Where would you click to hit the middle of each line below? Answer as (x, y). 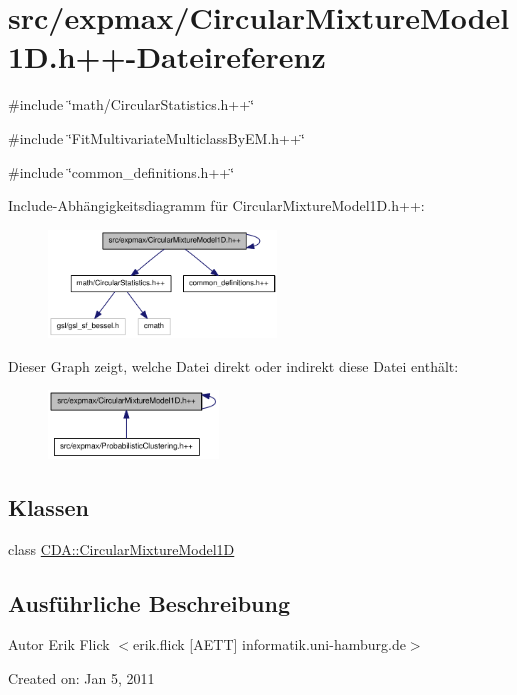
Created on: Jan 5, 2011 (81, 678)
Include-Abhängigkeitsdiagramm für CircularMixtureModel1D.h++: (216, 205)
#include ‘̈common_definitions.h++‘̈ (121, 171)
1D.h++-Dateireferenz (167, 56)
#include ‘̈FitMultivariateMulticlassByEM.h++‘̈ (156, 137)
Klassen (48, 506)
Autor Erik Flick (59, 644)
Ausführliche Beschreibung (149, 602)
